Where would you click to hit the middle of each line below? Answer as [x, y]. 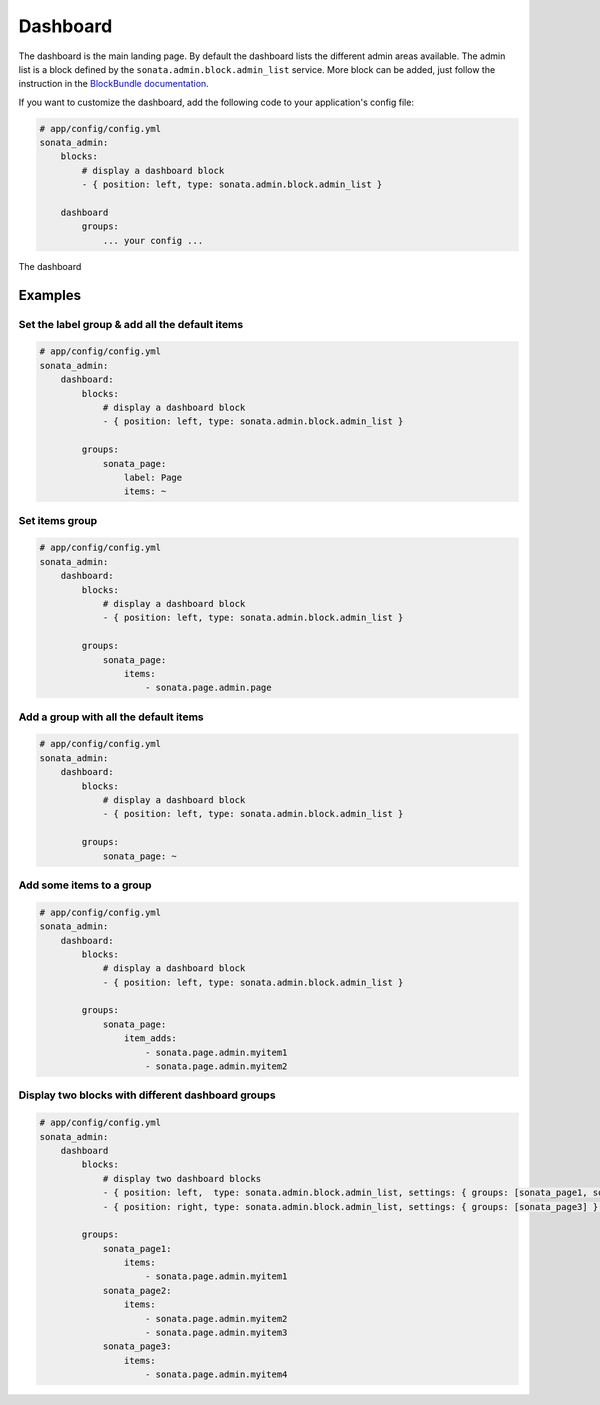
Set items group [58, 520]
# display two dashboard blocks [182, 1178]
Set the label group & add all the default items [131, 324]
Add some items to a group [85, 885]
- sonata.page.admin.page [208, 688]
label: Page [153, 477]
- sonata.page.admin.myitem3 [216, 1333]
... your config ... [153, 240]
